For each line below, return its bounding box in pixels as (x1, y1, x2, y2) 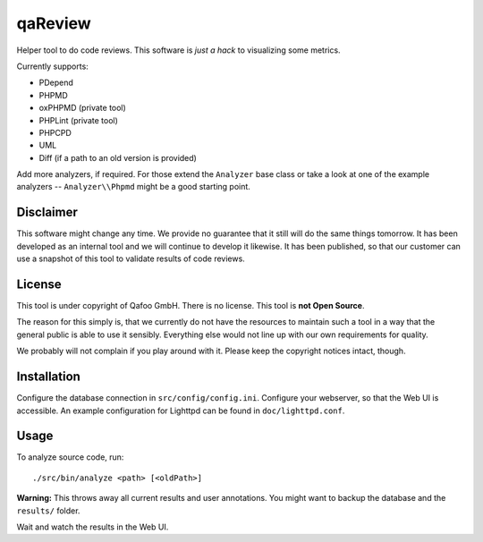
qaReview (16, 13, 91, 33)
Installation (16, 369, 80, 385)
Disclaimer (16, 205, 78, 220)
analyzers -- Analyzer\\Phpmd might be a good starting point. (16, 182, 250, 192)
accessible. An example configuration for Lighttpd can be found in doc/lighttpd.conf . (16, 405, 345, 416)
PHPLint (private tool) (38, 114, 118, 125)
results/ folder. (16, 505, 80, 516)
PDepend (38, 77, 73, 89)
